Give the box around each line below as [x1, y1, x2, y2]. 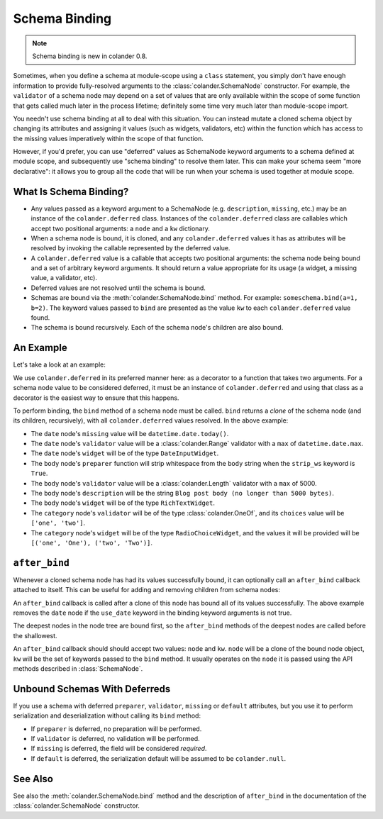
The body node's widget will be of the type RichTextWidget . [30, 498, 216, 507]
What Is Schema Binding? [13, 185, 129, 198]
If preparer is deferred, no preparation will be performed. [30, 724, 202, 733]
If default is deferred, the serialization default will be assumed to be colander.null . [30, 754, 287, 762]
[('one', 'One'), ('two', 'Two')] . [30, 538, 152, 547]
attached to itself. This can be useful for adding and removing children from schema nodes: [13, 586, 280, 594]
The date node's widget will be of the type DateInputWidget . [30, 449, 219, 457]
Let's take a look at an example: [13, 360, 106, 369]
